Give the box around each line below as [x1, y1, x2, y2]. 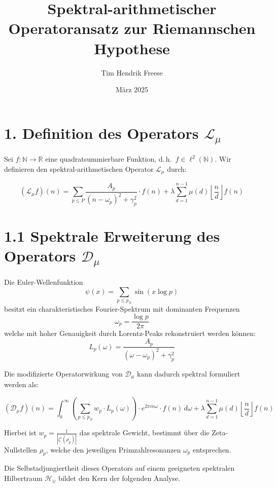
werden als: [4, 379, 39, 390]
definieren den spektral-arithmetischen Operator [4, 163, 154, 174]
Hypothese [94, 37, 170, 58]
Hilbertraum [4, 473, 43, 483]
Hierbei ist [4, 427, 37, 438]
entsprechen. [192, 444, 231, 455]
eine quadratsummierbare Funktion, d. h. [45, 154, 172, 164]
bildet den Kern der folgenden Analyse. [58, 473, 181, 483]
